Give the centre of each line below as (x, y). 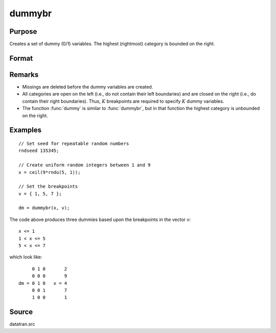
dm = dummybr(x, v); (44, 208)
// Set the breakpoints (48, 186)
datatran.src (22, 324)
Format (21, 58)
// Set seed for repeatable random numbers (74, 143)
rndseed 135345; (39, 151)
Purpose (23, 31)
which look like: (26, 257)
